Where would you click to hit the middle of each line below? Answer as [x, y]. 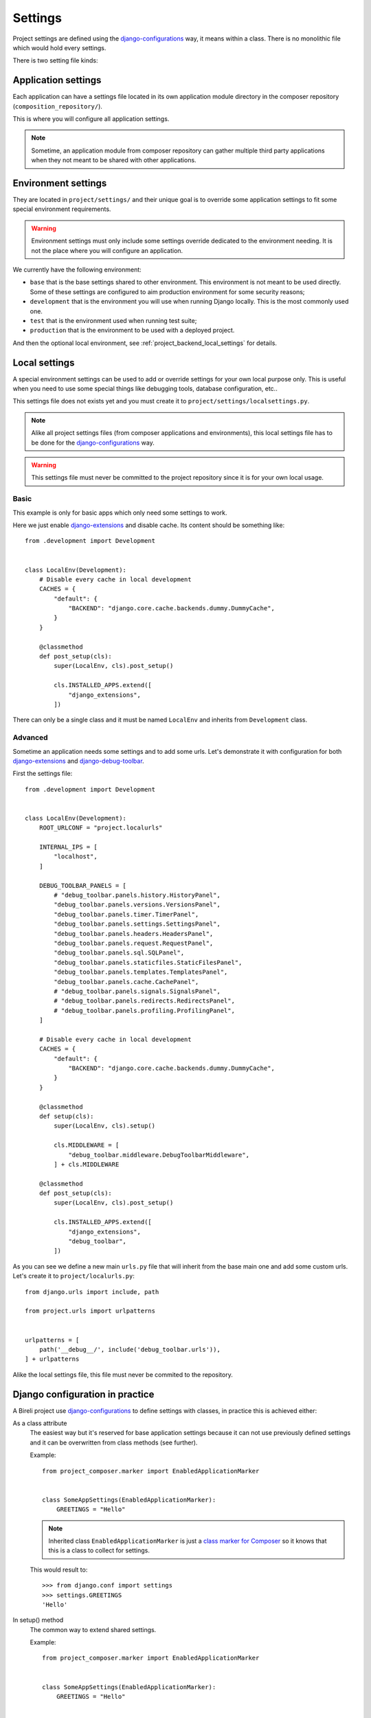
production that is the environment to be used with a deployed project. [132, 331]
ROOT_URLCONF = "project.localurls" [101, 828]
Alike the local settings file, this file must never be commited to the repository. [123, 1374]
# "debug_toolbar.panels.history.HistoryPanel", [137, 895]
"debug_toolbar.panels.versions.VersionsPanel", [137, 905]
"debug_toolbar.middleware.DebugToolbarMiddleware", [159, 1155]
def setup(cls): [66, 1116]
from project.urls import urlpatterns [90, 1311]
